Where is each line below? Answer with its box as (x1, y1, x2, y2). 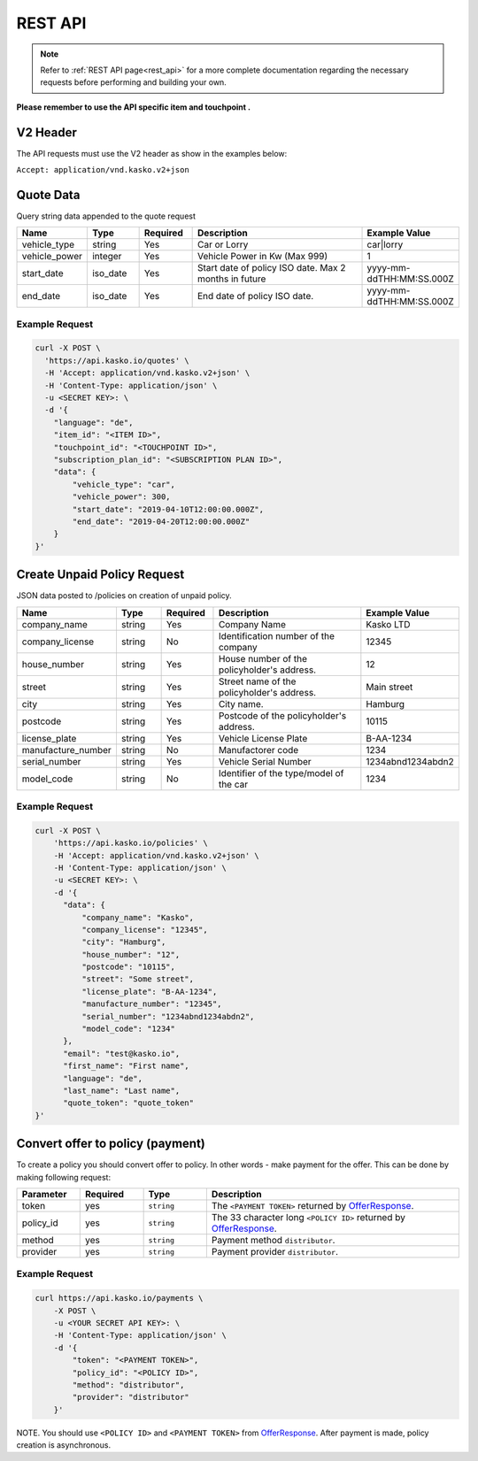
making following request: (16, 1172, 111, 1182)
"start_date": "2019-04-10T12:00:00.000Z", (72, 504, 265, 514)
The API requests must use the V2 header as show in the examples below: (16, 148, 288, 158)
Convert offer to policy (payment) (16, 1136, 205, 1151)
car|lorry (366, 239, 404, 251)
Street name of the (218, 675, 297, 688)
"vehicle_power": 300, (72, 492, 172, 502)
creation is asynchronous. (16, 1440, 111, 1450)
